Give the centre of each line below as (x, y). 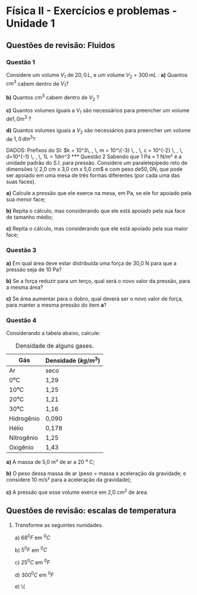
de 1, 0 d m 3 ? (21, 138)
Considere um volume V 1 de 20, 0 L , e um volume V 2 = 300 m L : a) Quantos (97, 75)
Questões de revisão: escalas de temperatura (91, 511)
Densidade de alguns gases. (55, 346)
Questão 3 (21, 251)
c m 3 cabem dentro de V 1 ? (37, 84)
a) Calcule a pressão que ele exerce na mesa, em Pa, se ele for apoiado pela (99, 193)
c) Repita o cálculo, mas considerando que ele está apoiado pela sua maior (97, 229)
